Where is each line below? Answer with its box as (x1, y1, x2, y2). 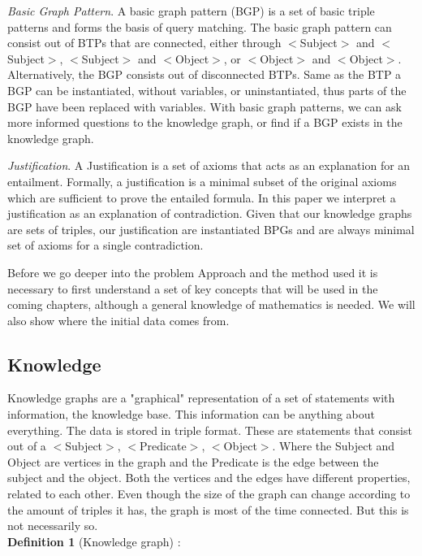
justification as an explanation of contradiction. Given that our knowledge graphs (7, 205, 412, 222)
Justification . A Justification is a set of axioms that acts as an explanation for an (7, 157, 411, 174)
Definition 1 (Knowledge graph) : (7, 532, 181, 549)
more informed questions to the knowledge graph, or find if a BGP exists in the (7, 114, 403, 131)
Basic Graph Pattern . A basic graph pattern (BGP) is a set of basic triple (7, 2, 375, 19)
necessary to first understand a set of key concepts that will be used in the (7, 280, 378, 297)
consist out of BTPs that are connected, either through (7, 34, 282, 51)
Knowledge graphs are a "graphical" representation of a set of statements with (7, 389, 395, 406)
